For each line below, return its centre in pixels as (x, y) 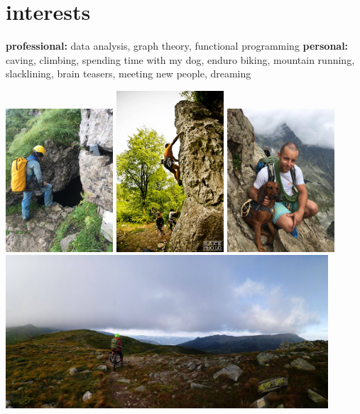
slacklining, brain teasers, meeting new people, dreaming (129, 73)
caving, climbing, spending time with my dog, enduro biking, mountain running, (180, 59)
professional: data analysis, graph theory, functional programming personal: (177, 46)
